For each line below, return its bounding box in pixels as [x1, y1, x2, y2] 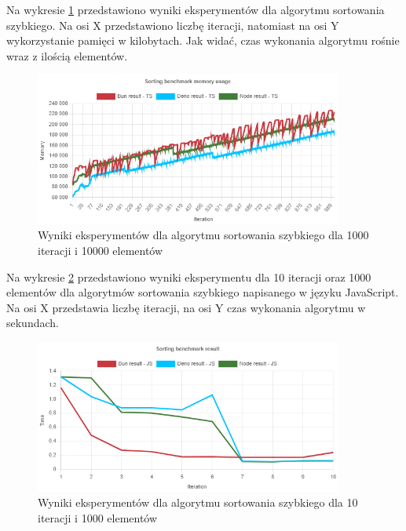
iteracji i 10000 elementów [38, 242, 163, 259]
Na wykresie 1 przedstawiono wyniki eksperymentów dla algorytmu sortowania [6, 2, 385, 17]
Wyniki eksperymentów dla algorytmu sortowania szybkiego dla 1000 [38, 227, 369, 243]
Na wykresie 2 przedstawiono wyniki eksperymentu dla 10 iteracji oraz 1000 [6, 268, 371, 285]
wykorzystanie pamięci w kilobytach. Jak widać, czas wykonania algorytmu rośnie [6, 32, 400, 49]
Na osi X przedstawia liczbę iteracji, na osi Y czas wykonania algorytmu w [6, 299, 366, 315]
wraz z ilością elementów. [6, 47, 128, 64]
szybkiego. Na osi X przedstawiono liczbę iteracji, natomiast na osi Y [6, 16, 339, 33]
